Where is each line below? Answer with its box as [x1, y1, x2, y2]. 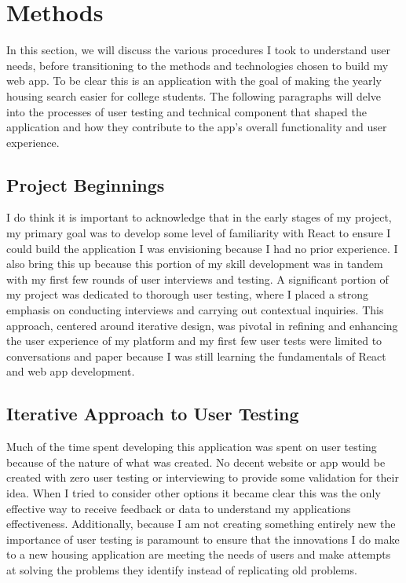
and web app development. [6, 363, 135, 379]
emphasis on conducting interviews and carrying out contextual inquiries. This [6, 302, 384, 318]
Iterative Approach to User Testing [6, 401, 299, 426]
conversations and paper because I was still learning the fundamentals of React [6, 347, 386, 364]
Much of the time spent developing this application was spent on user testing [6, 438, 377, 455]
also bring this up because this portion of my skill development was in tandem [6, 255, 383, 272]
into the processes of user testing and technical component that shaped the [6, 103, 368, 119]
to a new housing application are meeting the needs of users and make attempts [6, 546, 391, 563]
